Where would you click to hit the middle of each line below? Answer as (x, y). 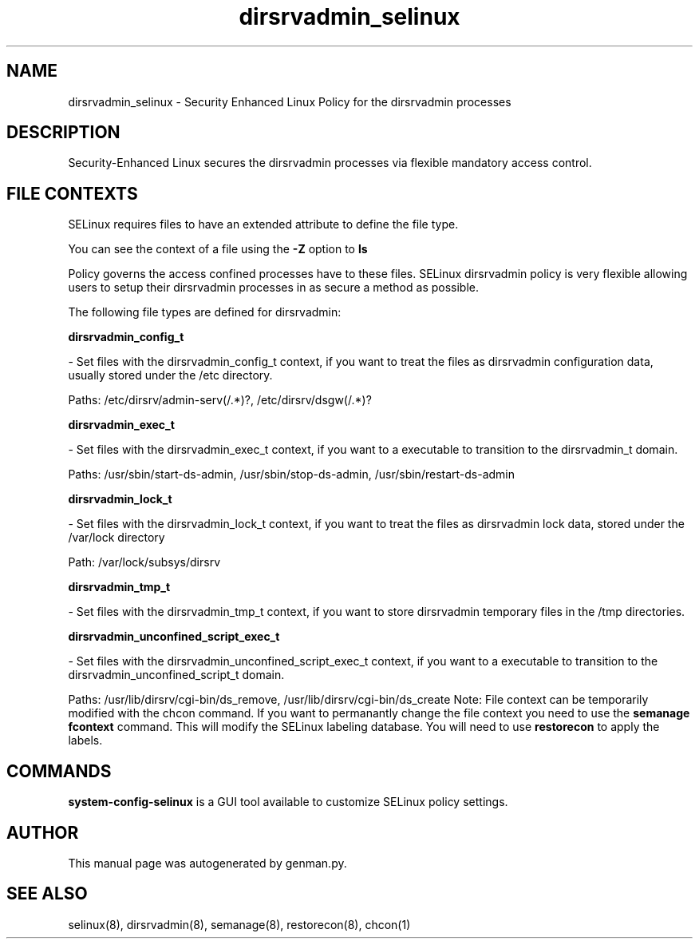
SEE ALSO (47, 894)
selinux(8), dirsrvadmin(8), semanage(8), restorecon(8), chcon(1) (239, 924)
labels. (85, 741)
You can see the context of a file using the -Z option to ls (218, 249)
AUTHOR (43, 832)
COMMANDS (59, 771)
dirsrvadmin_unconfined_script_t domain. (176, 675)
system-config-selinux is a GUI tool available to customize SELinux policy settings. (288, 802)
